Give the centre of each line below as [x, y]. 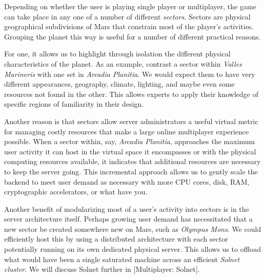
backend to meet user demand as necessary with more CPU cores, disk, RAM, [127, 181]
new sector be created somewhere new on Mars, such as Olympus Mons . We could [133, 229]
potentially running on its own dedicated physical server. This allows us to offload [133, 249]
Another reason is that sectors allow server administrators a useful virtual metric [131, 121]
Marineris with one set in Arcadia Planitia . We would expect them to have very [130, 74]
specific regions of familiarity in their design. [74, 104]
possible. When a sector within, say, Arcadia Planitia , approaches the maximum [130, 141]
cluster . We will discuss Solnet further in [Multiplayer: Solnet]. [102, 269]
